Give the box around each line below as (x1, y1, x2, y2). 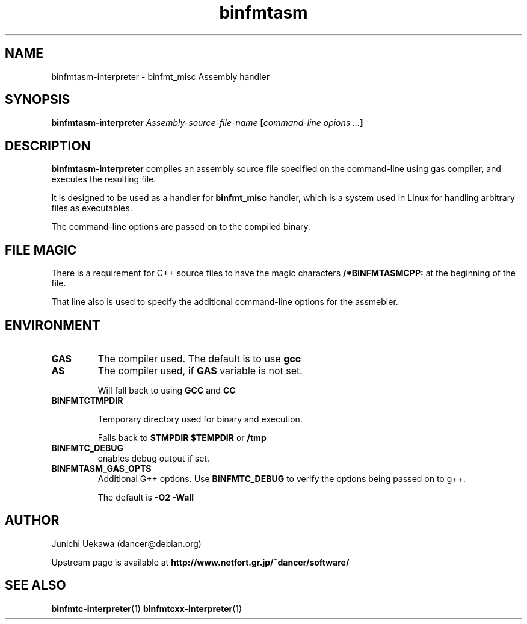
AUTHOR (5, 513, 60, 528)
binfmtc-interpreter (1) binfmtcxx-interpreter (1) (51, 603, 242, 614)
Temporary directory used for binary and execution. (97, 413, 303, 424)
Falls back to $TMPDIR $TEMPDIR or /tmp (97, 432, 267, 443)
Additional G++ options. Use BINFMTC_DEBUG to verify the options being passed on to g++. (97, 473, 466, 484)
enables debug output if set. (97, 453, 209, 463)
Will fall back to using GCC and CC (97, 385, 236, 395)
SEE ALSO (5, 578, 66, 593)
